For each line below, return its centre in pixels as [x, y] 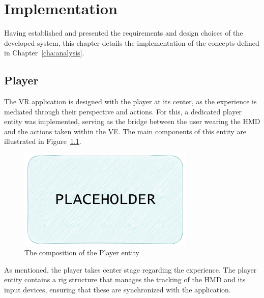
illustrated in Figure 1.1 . [43, 141]
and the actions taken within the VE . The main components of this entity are [125, 131]
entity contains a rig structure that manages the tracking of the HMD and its [125, 279]
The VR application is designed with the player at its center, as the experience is [130, 101]
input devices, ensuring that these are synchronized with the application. [118, 289]
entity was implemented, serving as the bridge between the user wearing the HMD [132, 121]
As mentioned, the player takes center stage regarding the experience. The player [130, 269]
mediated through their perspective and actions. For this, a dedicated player [123, 111]
